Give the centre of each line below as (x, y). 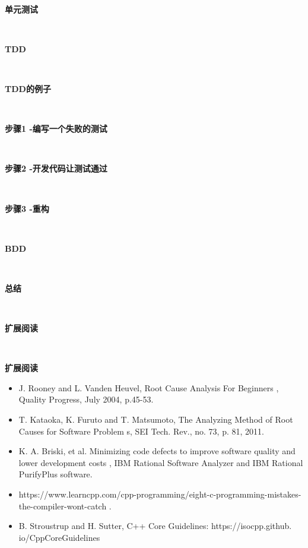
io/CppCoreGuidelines (59, 537)
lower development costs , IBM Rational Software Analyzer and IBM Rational (161, 462)
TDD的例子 (28, 88)
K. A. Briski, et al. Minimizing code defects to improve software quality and (157, 451)
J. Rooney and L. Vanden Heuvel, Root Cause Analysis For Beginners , (149, 387)
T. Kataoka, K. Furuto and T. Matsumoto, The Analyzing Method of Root (156, 419)
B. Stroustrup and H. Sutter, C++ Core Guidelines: (114, 526)
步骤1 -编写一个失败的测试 (56, 129)
